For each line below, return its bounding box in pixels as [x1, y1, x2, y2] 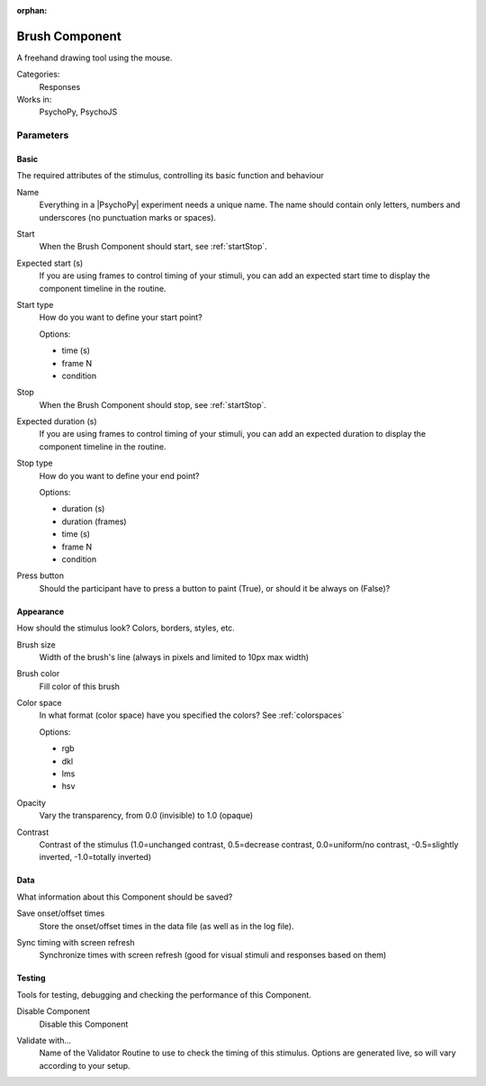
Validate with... [16, 1035, 72, 1045]
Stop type [16, 457, 53, 468]
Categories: [16, 68, 60, 80]
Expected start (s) [16, 258, 84, 268]
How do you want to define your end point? [39, 470, 200, 481]
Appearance [16, 606, 65, 617]
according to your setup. [39, 1060, 130, 1071]
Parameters [16, 129, 69, 141]
